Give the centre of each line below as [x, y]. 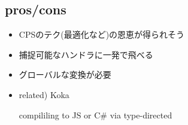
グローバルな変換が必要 [65, 74]
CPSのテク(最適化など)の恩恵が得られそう [102, 34]
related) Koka [44, 94]
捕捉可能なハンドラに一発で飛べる [86, 54]
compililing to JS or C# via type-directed [95, 115]
